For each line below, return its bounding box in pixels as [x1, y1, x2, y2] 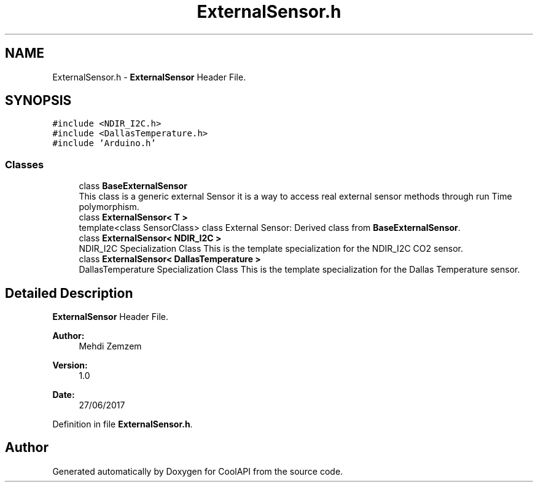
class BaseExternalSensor [79, 181, 187, 192]
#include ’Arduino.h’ [52, 138, 156, 149]
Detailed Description [5, 285, 133, 301]
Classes [5, 158, 44, 171]
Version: [52, 360, 88, 371]
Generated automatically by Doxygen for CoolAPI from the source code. [52, 466, 343, 477]
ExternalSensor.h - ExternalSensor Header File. [52, 71, 246, 82]
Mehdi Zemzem [79, 341, 142, 352]
